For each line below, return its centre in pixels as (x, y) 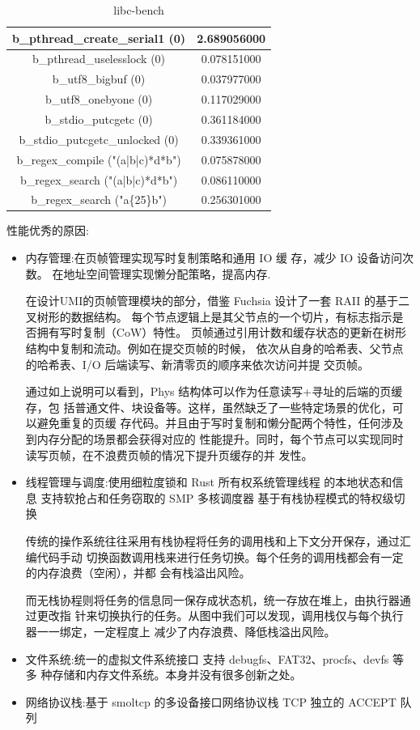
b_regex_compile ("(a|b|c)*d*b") (99, 159)
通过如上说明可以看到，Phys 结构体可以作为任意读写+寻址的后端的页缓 (214, 391)
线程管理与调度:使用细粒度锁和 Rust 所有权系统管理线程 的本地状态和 (209, 482)
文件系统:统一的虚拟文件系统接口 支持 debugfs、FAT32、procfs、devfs (207, 658)
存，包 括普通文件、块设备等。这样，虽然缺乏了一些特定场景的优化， (209, 407)
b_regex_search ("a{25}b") (99, 199)
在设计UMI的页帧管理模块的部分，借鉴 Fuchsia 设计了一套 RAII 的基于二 (217, 301)
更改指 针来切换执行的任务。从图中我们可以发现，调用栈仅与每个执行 (220, 615)
